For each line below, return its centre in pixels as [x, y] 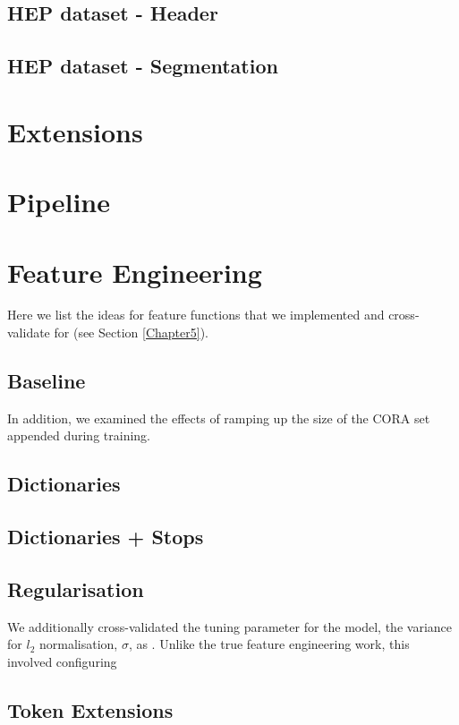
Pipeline [59, 202]
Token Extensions [90, 709]
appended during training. [79, 435]
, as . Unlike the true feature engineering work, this [269, 644]
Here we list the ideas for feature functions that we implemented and [196, 315]
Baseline [47, 381]
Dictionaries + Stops [106, 537]
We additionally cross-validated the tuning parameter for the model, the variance [229, 626]
